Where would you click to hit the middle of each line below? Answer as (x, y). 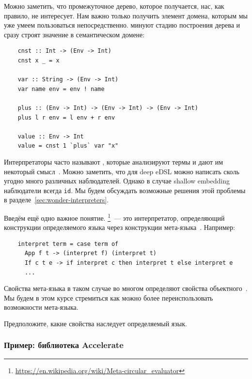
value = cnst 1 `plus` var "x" (68, 146)
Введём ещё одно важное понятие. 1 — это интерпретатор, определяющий (114, 217)
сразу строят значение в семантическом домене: (74, 34)
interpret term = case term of (68, 244)
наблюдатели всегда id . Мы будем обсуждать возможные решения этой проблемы (125, 190)
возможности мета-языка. (41, 307)
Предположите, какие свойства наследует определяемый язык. (95, 323)
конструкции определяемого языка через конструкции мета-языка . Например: (119, 227)
